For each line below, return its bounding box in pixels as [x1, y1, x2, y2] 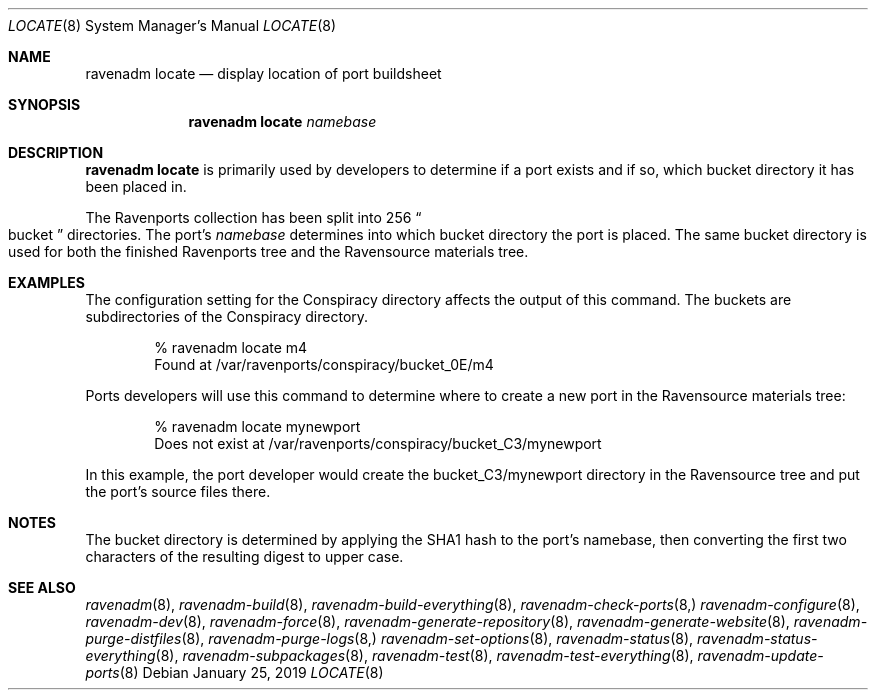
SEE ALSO [8, 579, 76, 596]
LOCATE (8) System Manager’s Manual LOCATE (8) [8, 17, 337, 34]
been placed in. [85, 178, 187, 195]
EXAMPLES [8, 274, 85, 291]
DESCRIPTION [8, 144, 104, 161]
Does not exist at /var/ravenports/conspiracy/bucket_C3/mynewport [154, 435, 602, 452]
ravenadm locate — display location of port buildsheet [85, 65, 442, 82]
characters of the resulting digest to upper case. [85, 548, 404, 565]
